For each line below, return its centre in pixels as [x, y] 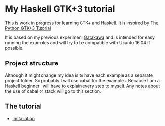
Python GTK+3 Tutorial [28, 28]
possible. [14, 48]
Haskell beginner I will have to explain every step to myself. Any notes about [82, 86]
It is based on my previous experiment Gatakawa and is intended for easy [80, 37]
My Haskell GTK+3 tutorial [60, 9]
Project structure [32, 63]
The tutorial [23, 107]
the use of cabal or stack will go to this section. [53, 91]
